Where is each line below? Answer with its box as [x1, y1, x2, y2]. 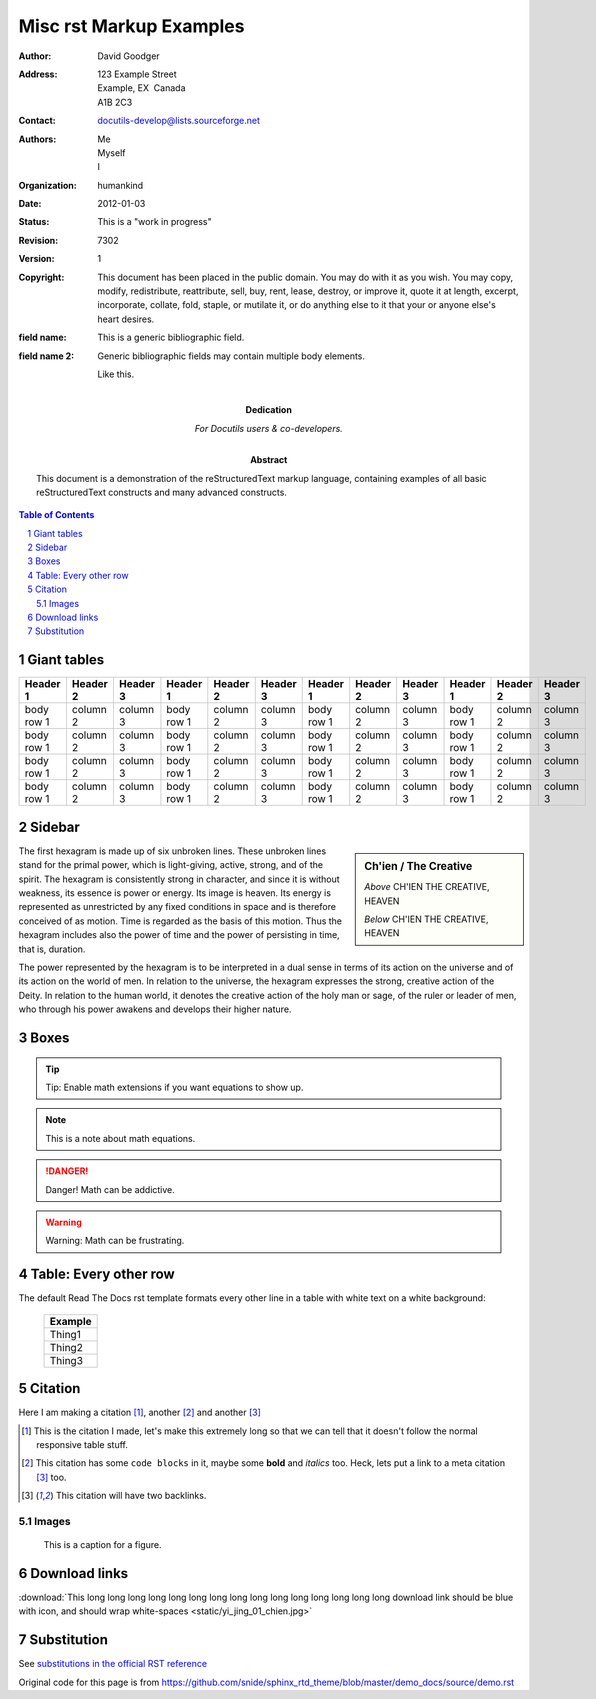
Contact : [18, 115, 57, 127]
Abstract [250, 454, 288, 466]
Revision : [18, 234, 59, 246]
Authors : [18, 133, 57, 145]
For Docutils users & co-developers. [194, 422, 344, 434]
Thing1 [49, 1327, 82, 1341]
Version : [18, 253, 55, 265]
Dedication [245, 404, 292, 416]
